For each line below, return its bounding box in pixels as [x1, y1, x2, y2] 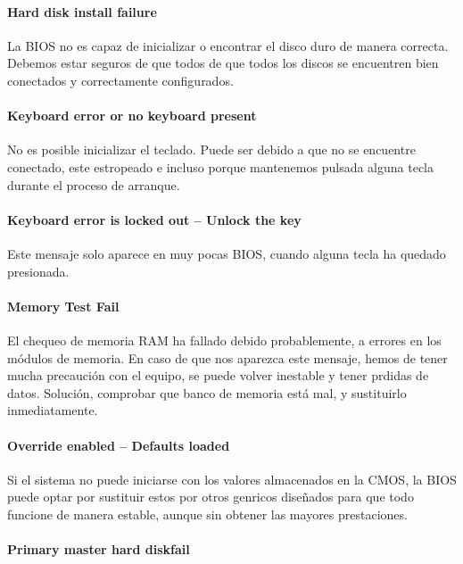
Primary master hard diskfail [7, 540, 190, 559]
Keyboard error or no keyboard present [7, 106, 257, 125]
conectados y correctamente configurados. [7, 70, 234, 89]
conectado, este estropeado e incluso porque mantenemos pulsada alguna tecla [7, 157, 434, 176]
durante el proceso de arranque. [7, 175, 180, 194]
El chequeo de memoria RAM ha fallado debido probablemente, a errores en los [7, 330, 442, 349]
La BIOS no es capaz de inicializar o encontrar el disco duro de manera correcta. [7, 36, 449, 54]
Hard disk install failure [7, 2, 157, 21]
